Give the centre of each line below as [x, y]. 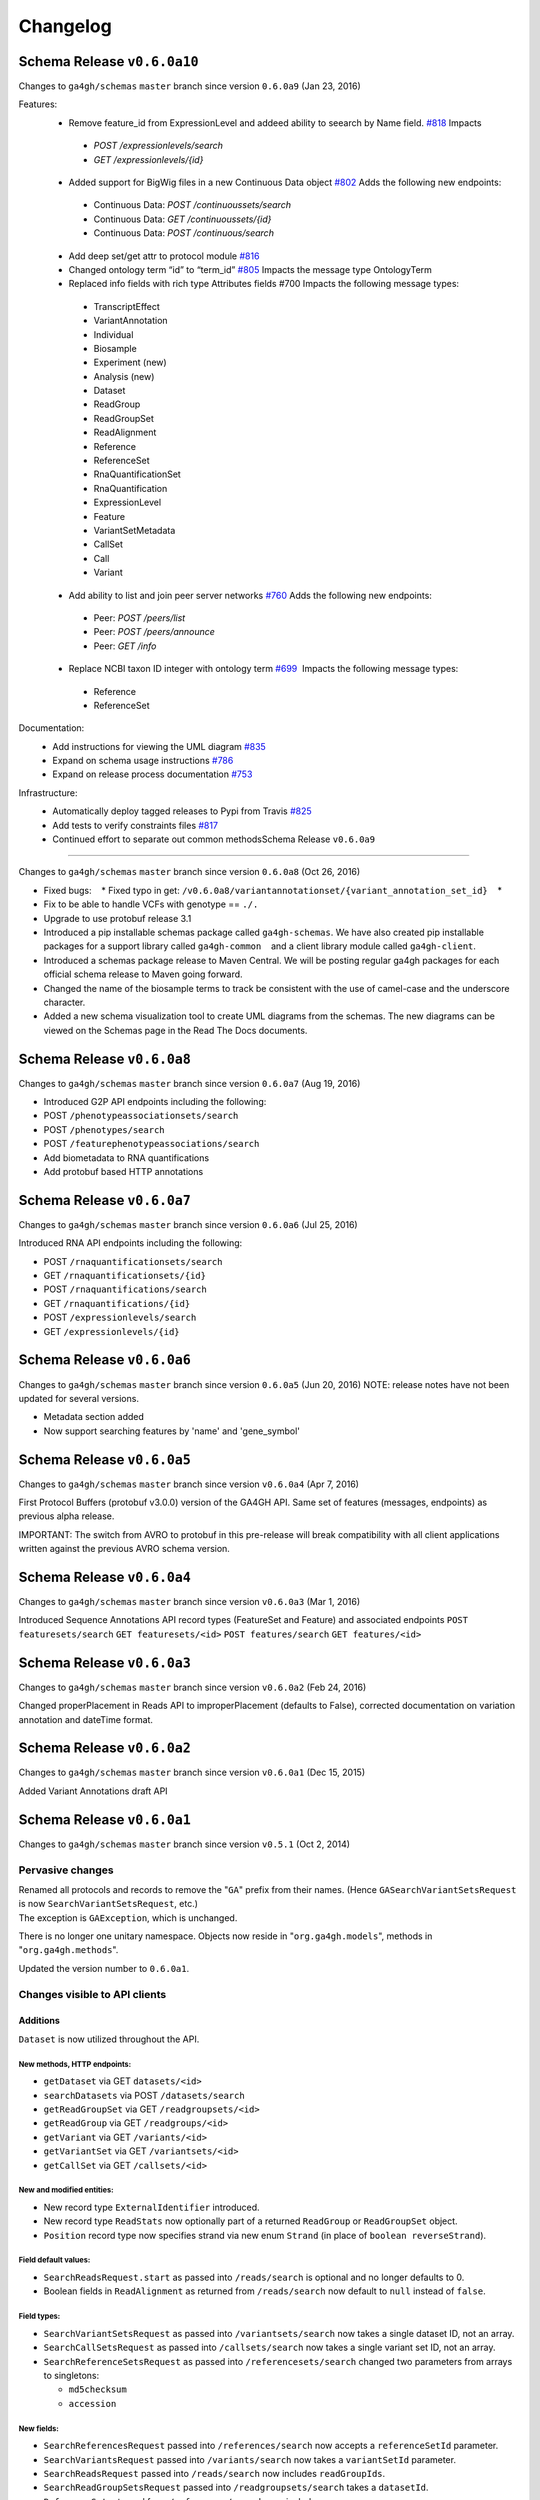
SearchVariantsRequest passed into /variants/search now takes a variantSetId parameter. [250, 2459]
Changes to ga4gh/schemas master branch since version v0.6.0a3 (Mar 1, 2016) [189, 1602]
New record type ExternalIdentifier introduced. [151, 2207]
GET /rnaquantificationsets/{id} [125, 1276]
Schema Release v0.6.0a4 [105, 1576]
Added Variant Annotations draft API [93, 1791]
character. [64, 1002]
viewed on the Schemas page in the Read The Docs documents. [175, 1030]
